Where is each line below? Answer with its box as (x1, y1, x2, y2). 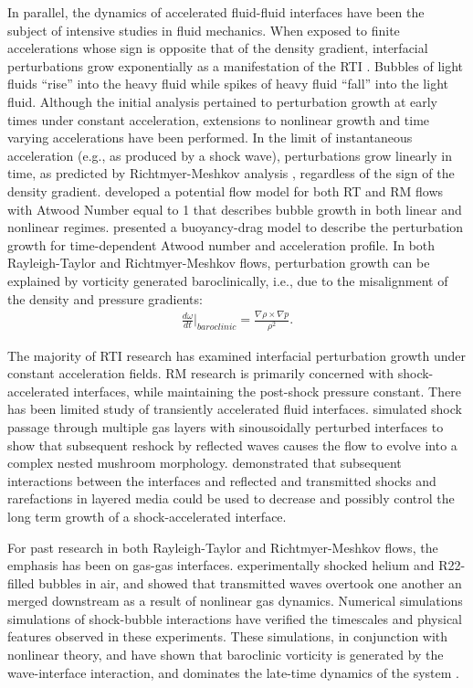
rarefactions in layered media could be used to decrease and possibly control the (7, 489, 455, 508)
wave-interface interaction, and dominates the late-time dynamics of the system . (7, 662, 460, 682)
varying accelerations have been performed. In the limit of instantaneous (7, 128, 413, 147)
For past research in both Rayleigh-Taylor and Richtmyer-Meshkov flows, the (7, 537, 438, 556)
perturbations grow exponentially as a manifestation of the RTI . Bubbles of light (7, 56, 464, 75)
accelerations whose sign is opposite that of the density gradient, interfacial (7, 38, 428, 58)
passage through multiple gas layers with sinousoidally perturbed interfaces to (7, 417, 444, 436)
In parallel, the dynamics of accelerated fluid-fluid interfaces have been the (7, 3, 425, 21)
